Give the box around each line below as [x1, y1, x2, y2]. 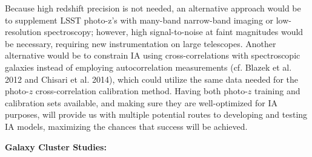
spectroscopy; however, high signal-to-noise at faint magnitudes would [44, 25, 304, 38]
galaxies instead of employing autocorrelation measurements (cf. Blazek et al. [5, 60, 292, 73]
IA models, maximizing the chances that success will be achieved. [5, 120, 248, 132]
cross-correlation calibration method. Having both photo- [35, 85, 248, 97]
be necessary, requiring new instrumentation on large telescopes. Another [5, 37, 276, 50]
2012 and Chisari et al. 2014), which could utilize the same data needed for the [5, 72, 298, 85]
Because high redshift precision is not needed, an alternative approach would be [5, 2, 301, 14]
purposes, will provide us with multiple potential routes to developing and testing [5, 108, 308, 121]
